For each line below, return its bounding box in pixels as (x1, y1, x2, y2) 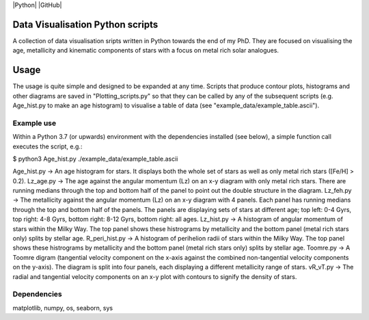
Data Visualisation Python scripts (12, 18, 159, 30)
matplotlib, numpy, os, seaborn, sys (12, 304, 113, 312)
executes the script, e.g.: (12, 142, 83, 150)
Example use (12, 118, 57, 128)
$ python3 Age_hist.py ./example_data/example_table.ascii (12, 155, 178, 163)
